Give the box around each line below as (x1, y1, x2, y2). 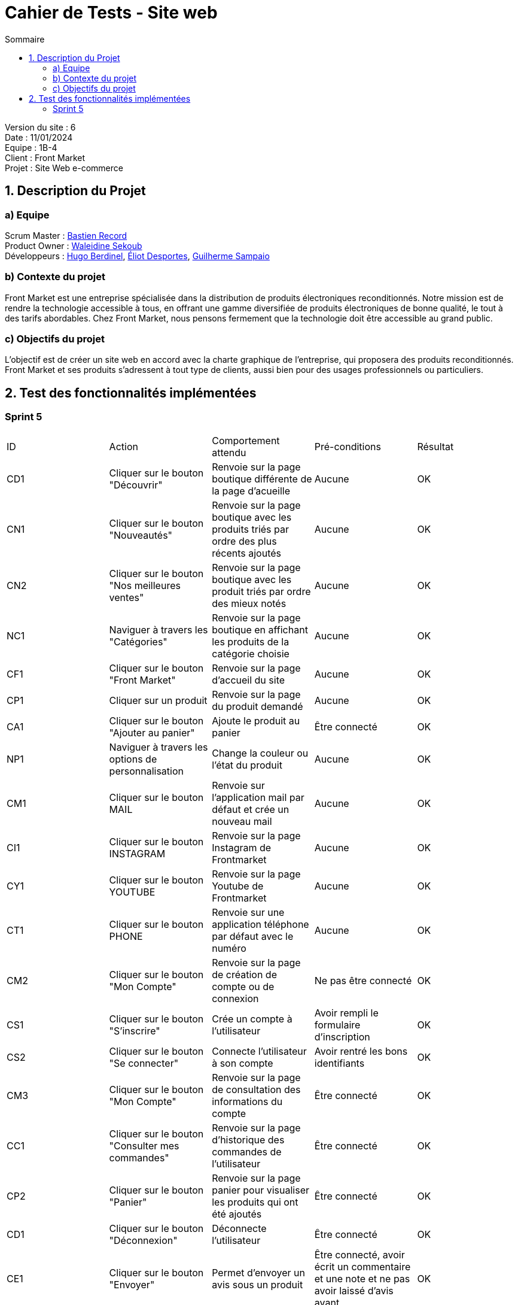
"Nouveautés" (109, 529, 173, 541)
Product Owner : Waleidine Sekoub (5, 240, 142, 251)
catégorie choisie (212, 647, 290, 660)
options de (109, 752, 157, 765)
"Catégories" (109, 635, 167, 648)
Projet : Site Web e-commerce (5, 162, 123, 173)
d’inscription (314, 1030, 370, 1043)
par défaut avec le (212, 930, 294, 942)
